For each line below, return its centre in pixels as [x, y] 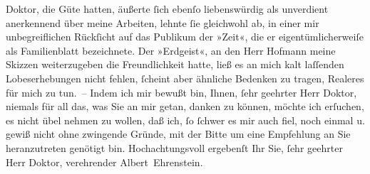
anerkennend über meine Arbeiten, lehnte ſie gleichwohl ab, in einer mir [163, 22]
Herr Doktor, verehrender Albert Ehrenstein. [104, 162]
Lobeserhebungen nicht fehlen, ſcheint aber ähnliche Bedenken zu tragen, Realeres [185, 78]
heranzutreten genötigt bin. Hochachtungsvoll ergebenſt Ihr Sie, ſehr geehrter [174, 147]
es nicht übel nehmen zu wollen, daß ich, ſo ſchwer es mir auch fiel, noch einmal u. [185, 120]
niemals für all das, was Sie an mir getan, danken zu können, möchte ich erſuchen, [185, 106]
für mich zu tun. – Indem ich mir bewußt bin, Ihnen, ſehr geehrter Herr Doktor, [181, 92]
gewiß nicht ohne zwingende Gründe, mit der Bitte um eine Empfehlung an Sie [178, 134]
